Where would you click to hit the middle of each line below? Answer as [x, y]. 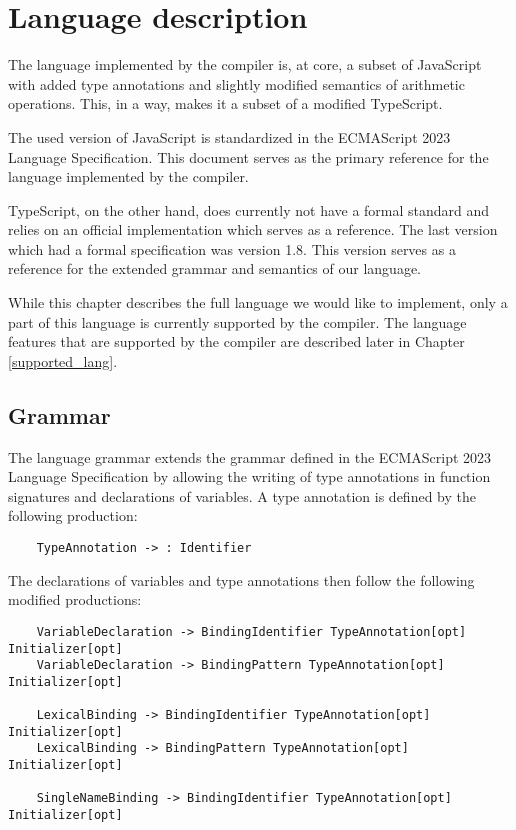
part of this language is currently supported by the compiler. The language [237, 321]
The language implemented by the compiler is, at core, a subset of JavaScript [245, 64]
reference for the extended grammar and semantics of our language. [214, 268]
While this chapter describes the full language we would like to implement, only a [258, 302]
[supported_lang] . [63, 360]
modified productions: [75, 599]
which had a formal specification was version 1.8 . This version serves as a [232, 248]
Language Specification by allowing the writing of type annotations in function [249, 476]
